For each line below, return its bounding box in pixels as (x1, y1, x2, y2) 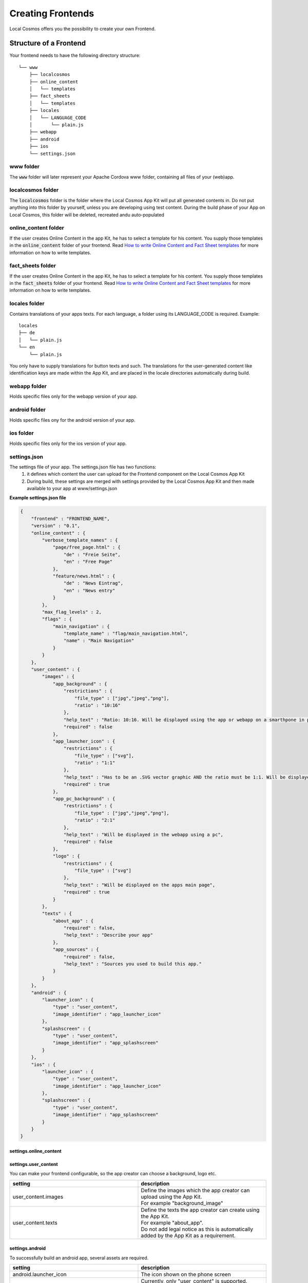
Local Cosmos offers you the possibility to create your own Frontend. (9, 26, 156, 32)
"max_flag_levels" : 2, (42, 609, 102, 615)
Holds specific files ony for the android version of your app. (9, 417, 136, 423)
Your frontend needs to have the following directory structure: (9, 52, 141, 59)
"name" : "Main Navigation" (63, 638, 134, 644)
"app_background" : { (52, 681, 107, 687)
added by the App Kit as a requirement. (141, 1232, 236, 1239)
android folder (9, 406, 46, 413)
